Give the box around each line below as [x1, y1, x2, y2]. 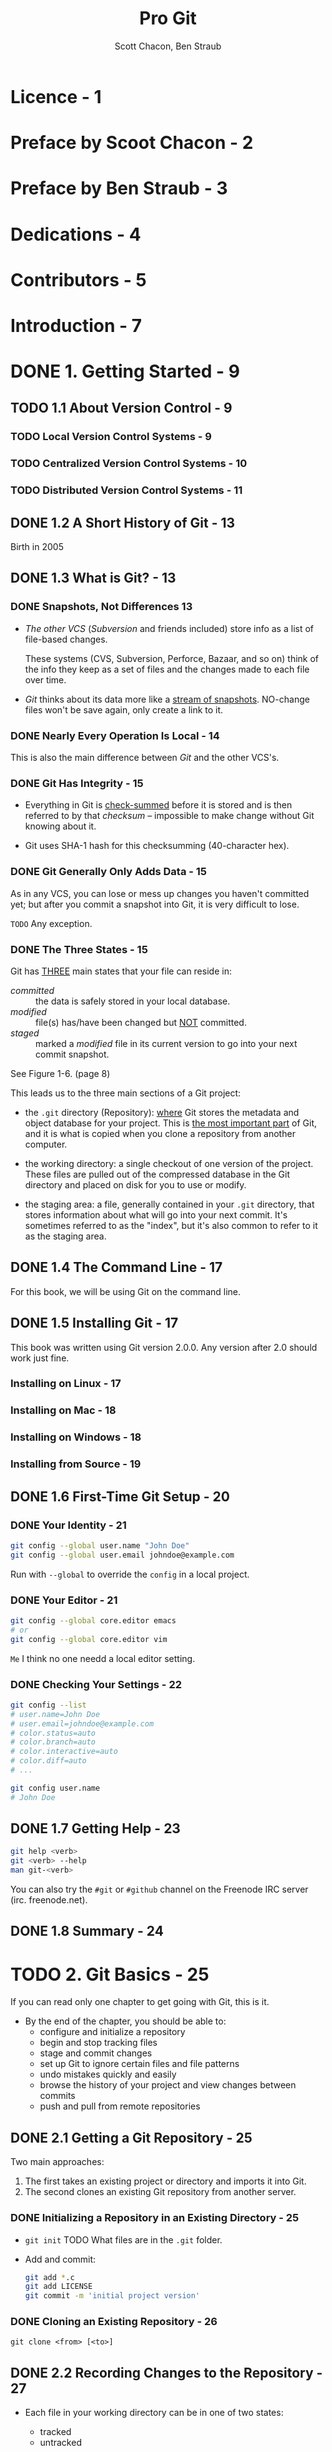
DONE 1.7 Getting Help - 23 [10, 1820, 181, 1837]
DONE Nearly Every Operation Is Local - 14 [10, 728, 220, 742]
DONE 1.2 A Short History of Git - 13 [10, 514, 236, 531]
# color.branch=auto [10, 1737, 97, 1747]
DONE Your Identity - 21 [10, 1518, 127, 1532]
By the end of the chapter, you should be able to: [24, 2015, 227, 2027]
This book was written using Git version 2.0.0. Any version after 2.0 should [10, 1341, 318, 1353]
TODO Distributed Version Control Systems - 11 [10, 483, 243, 497]
